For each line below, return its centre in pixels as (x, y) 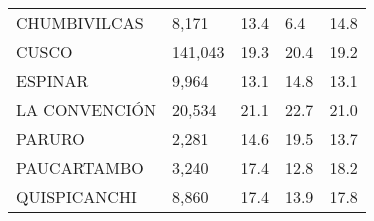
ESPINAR (52, 80)
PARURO (50, 138)
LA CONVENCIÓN (86, 109)
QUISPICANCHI (76, 196)
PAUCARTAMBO (80, 167)
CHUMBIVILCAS (80, 22)
